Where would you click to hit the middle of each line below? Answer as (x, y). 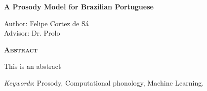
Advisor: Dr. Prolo (32, 33)
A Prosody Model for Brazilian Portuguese (79, 6)
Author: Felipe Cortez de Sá (46, 23)
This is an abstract (33, 66)
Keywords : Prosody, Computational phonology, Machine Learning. (104, 82)
